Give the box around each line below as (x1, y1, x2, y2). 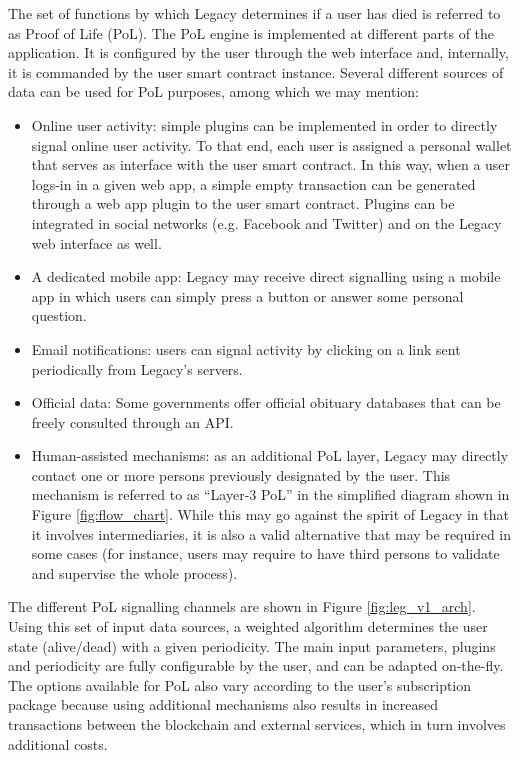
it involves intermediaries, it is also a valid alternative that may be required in (31, 523, 512, 544)
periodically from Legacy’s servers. (31, 358, 243, 379)
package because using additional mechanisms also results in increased (8, 694, 438, 715)
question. (31, 305, 87, 326)
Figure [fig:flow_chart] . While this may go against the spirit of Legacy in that (31, 504, 509, 525)
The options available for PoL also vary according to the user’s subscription (8, 674, 472, 695)
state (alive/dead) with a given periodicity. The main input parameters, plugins (8, 635, 496, 656)
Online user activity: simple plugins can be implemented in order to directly (31, 114, 498, 135)
